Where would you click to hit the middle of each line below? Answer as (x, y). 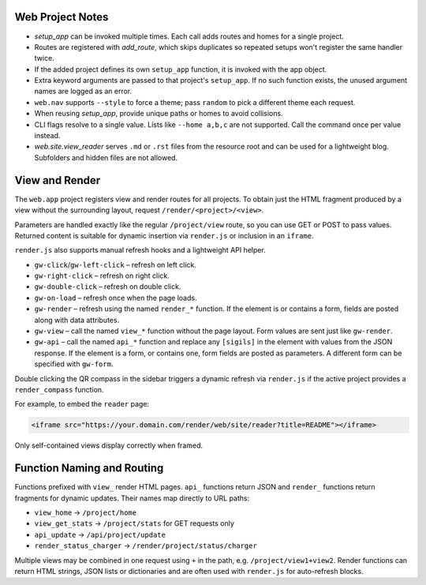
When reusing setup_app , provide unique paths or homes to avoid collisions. (159, 114)
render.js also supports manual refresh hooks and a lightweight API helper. (140, 250)
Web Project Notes (62, 17)
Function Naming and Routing (89, 469)
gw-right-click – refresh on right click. (102, 276)
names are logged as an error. (83, 92)
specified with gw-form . (74, 364)
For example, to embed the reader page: (82, 404)
